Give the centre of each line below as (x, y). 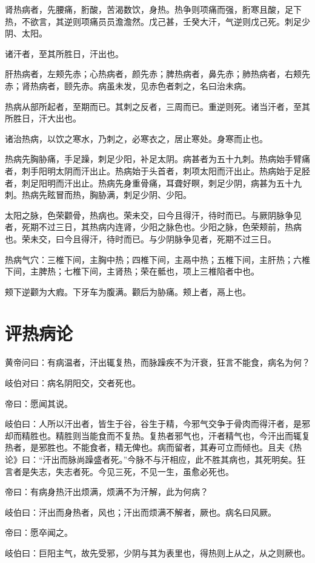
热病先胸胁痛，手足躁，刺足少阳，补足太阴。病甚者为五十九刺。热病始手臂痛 (157, 159)
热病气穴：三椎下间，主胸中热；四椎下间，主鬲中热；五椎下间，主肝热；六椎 (157, 259)
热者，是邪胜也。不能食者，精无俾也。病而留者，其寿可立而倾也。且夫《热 (153, 447)
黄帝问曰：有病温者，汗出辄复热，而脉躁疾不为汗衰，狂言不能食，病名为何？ (157, 362)
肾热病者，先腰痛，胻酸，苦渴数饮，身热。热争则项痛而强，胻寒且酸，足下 (153, 9)
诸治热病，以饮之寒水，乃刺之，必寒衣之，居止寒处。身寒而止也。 (136, 138)
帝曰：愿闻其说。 (39, 403)
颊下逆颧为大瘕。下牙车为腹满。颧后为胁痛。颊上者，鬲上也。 (128, 291)
